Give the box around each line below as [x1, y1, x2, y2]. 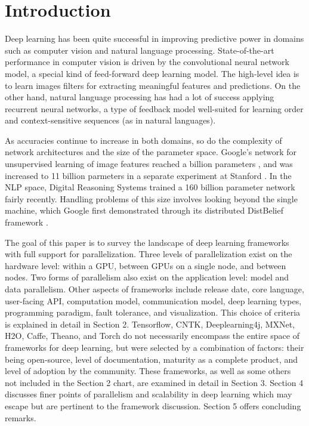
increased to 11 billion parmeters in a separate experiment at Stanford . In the [5, 169, 292, 181]
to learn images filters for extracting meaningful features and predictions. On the [5, 79, 301, 91]
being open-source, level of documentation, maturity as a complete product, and [5, 353, 298, 365]
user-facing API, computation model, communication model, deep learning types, [5, 294, 302, 307]
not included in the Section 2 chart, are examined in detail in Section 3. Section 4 [5, 376, 304, 388]
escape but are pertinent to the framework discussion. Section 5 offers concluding [5, 399, 301, 412]
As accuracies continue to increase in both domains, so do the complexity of [5, 134, 282, 146]
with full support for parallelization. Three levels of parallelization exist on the [5, 248, 292, 260]
